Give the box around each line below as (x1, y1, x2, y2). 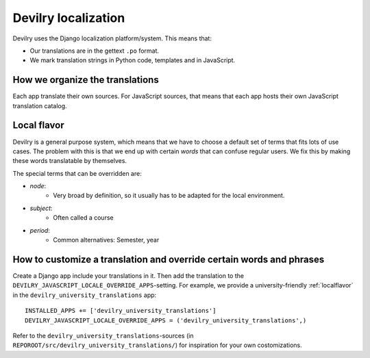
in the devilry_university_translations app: (12, 291, 157, 299)
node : (29, 182, 47, 190)
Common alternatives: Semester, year (53, 236, 160, 244)
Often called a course (53, 214, 114, 222)
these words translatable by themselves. (12, 157, 127, 165)
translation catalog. (12, 101, 68, 110)
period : (29, 226, 51, 234)
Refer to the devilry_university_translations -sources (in (12, 331, 194, 340)
